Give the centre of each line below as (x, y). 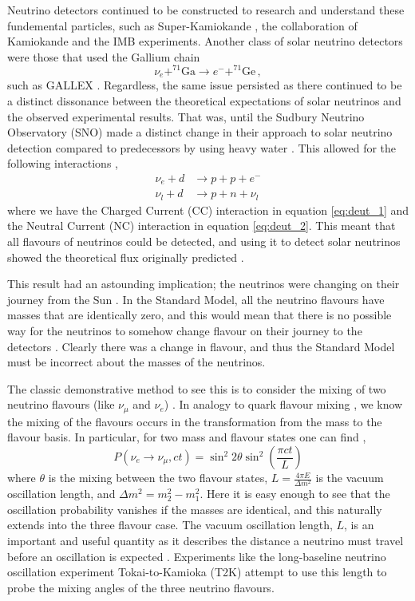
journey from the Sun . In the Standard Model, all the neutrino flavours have (196, 299)
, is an (359, 525)
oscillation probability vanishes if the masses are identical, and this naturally (195, 509)
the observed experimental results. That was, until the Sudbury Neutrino (186, 116)
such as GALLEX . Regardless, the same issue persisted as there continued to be (205, 85)
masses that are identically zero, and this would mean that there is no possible (200, 315)
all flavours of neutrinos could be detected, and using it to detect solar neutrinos (204, 241)
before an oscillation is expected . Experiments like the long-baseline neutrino (197, 556)
